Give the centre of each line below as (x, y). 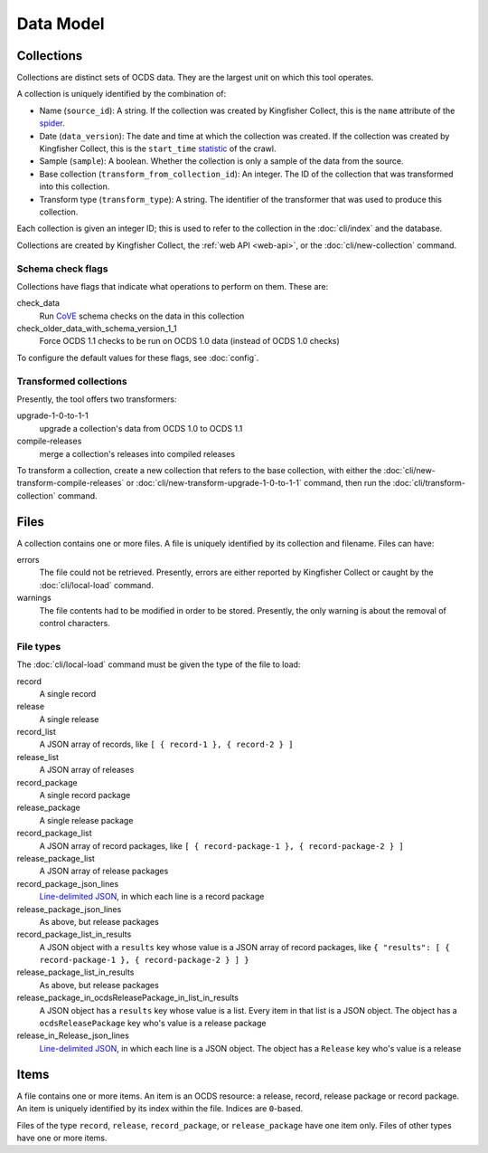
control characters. (75, 623)
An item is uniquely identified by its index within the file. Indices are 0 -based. (160, 1109)
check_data (38, 303)
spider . (52, 123)
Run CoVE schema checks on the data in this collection (142, 316)
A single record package (85, 796)
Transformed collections (72, 381)
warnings (34, 598)
